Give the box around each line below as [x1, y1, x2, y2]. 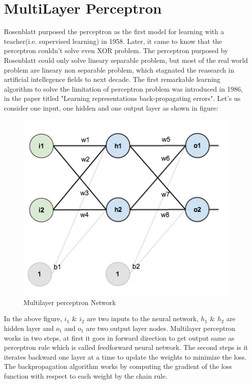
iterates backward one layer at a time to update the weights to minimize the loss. [4, 351, 247, 362]
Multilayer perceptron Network [23, 297, 116, 307]
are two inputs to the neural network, [87, 313, 199, 324]
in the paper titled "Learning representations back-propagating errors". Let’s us [4, 93, 241, 103]
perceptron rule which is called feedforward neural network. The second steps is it [4, 342, 248, 352]
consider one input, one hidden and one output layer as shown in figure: [4, 102, 218, 113]
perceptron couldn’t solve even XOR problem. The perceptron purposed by [4, 45, 228, 56]
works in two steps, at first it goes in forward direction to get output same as [4, 332, 234, 343]
